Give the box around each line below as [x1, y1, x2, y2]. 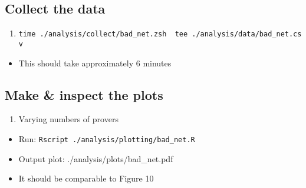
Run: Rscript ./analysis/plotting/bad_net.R [18, 132, 195, 145]
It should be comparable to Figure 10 [18, 172, 154, 184]
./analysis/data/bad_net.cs [192, 30, 302, 39]
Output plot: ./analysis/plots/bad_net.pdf [18, 152, 173, 164]
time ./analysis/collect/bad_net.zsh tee [18, 30, 188, 39]
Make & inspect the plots [5, 85, 163, 103]
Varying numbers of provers [18, 113, 119, 125]
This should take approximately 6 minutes [18, 56, 172, 69]
